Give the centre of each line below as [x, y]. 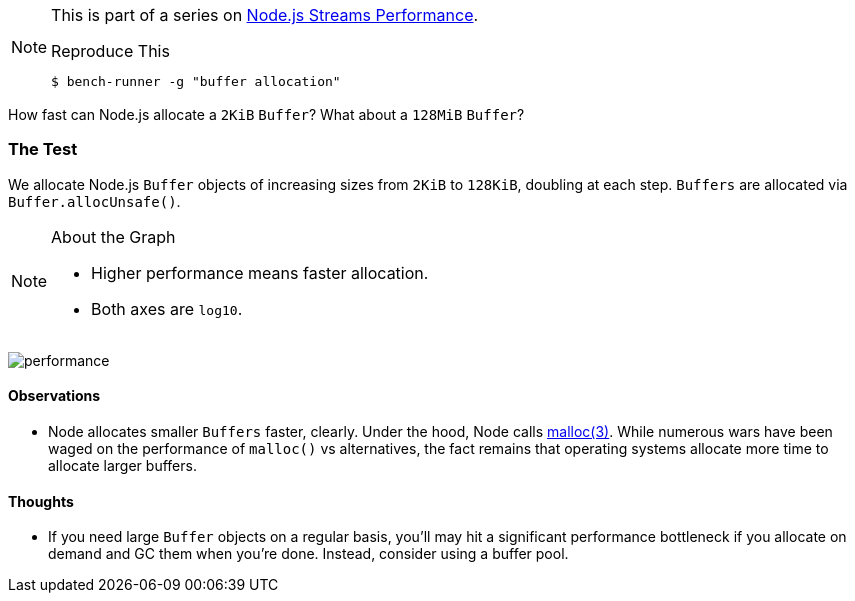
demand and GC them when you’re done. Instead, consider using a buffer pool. [308, 554]
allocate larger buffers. [122, 465]
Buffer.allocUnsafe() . [94, 201]
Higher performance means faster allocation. [260, 272]
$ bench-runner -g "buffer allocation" [196, 81]
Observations [54, 396]
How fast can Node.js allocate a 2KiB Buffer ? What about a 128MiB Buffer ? [266, 114]
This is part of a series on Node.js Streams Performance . [265, 15]
